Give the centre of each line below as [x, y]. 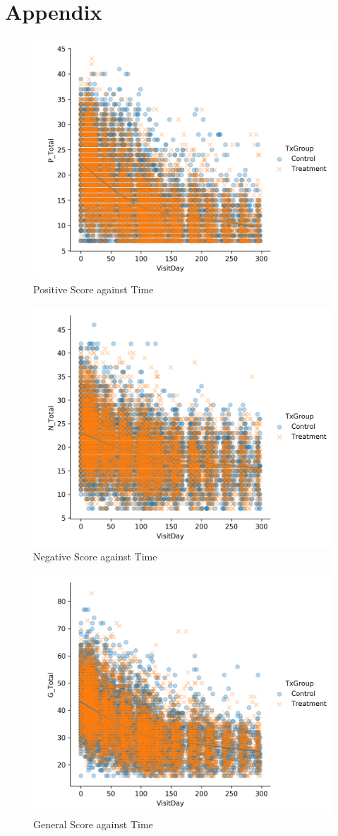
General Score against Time [93, 824]
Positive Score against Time [93, 289]
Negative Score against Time [95, 557]
